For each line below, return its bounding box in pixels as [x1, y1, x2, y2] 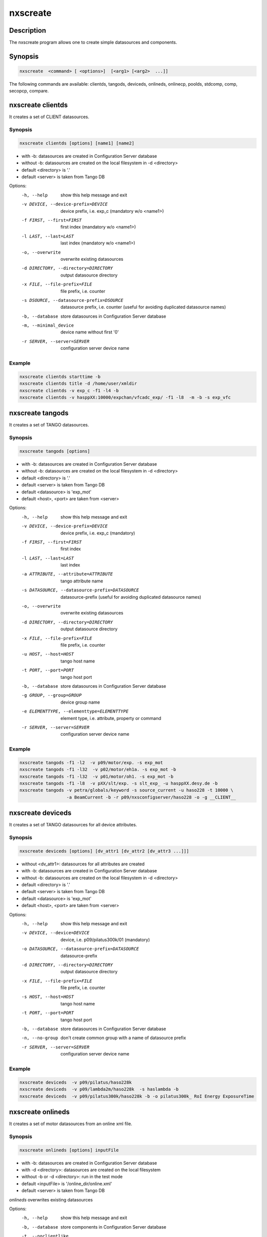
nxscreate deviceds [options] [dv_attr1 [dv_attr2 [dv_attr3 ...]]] [19, 848, 189, 854]
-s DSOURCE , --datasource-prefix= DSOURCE [21, 297, 124, 303]
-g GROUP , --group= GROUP [21, 693, 82, 698]
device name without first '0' [60, 329, 119, 335]
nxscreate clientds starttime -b [19, 374, 101, 380]
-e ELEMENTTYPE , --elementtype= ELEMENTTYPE [21, 709, 129, 714]
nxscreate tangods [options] [19, 448, 90, 454]
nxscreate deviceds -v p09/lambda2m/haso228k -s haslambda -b [19, 1087, 179, 1092]
